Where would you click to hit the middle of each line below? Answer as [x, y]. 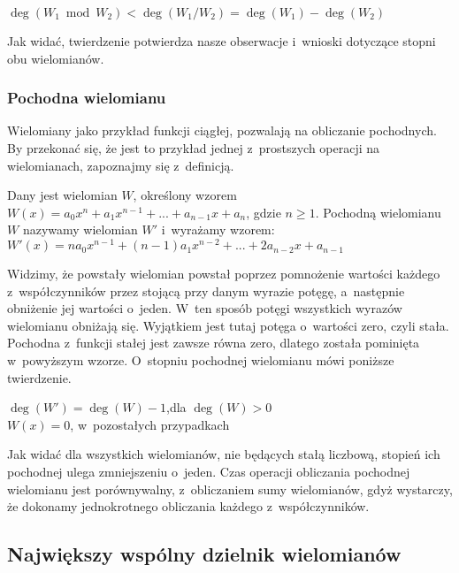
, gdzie [264, 212]
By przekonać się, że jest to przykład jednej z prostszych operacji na [194, 148]
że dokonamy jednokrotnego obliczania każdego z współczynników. [188, 506]
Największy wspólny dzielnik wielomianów [204, 554]
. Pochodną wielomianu [378, 212]
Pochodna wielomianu [87, 98]
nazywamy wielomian [80, 229]
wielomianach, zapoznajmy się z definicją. [121, 165]
